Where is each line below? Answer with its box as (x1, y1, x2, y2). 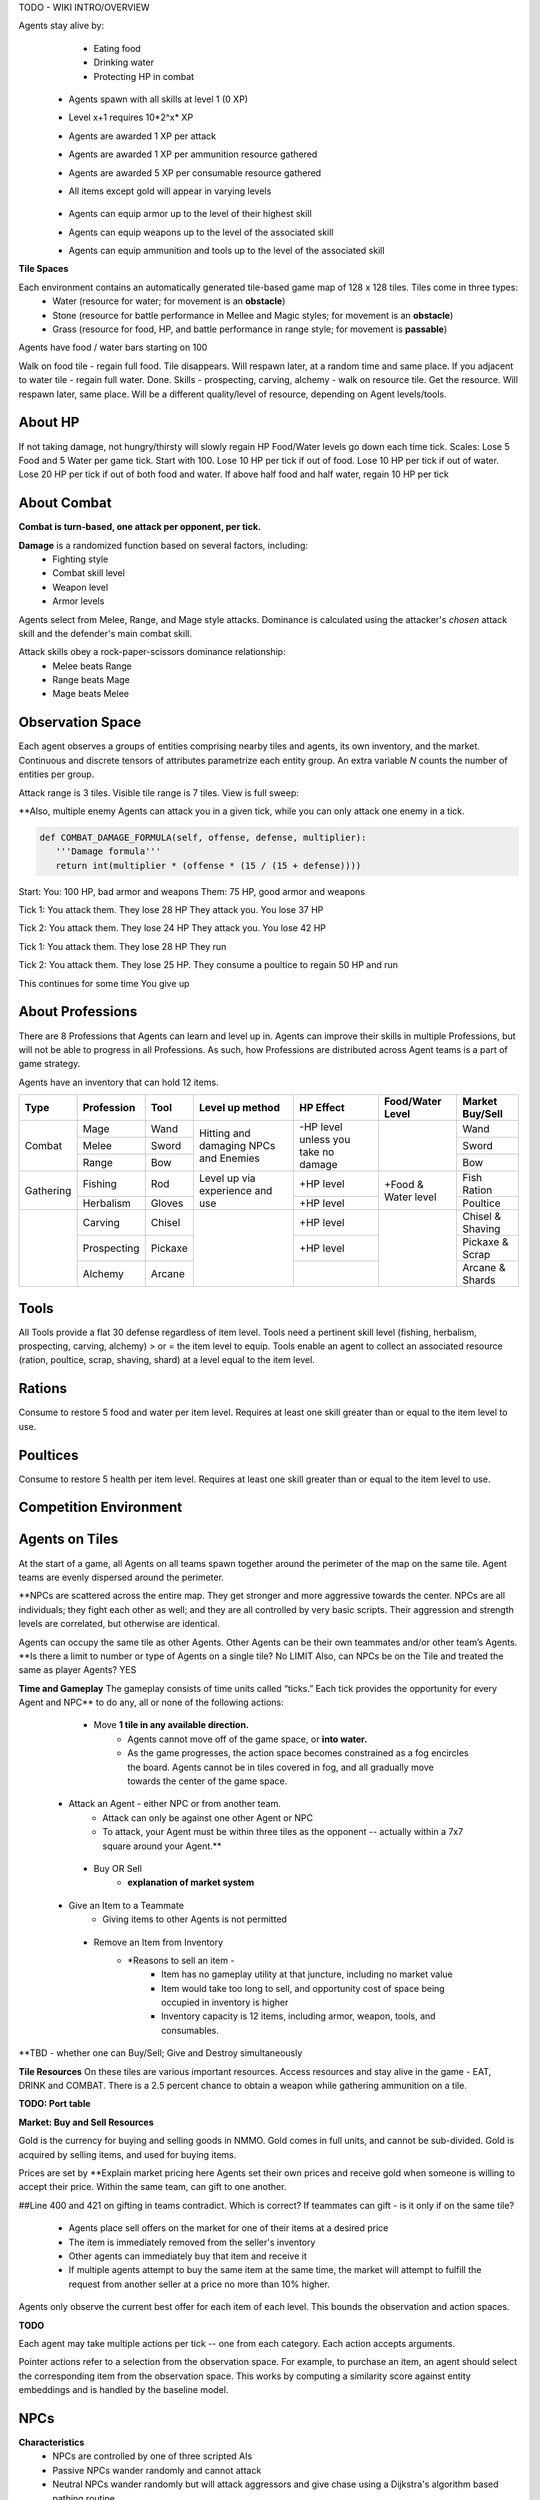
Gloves (150, 1196, 184, 1210)
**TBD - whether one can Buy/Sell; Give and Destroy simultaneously (18, 2047, 303, 2059)
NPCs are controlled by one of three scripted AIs (52, 2450, 253, 2462)
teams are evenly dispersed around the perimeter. (18, 1571, 225, 1583)
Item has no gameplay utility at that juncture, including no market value (161, 1968, 454, 1980)
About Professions (18, 1003, 138, 1020)
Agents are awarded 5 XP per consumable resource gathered (68, 166, 322, 179)
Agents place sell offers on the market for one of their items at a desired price (68, 2222, 389, 2234)
